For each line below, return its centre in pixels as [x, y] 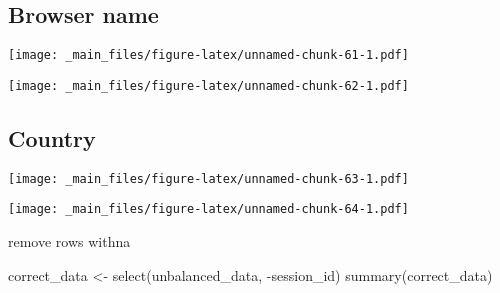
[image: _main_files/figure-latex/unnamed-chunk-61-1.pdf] [208, 55]
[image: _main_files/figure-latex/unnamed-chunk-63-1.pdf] [208, 178]
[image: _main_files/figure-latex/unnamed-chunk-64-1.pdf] [208, 209]
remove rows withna [69, 241]
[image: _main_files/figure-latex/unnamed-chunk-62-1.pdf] [208, 85]
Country [52, 137]
